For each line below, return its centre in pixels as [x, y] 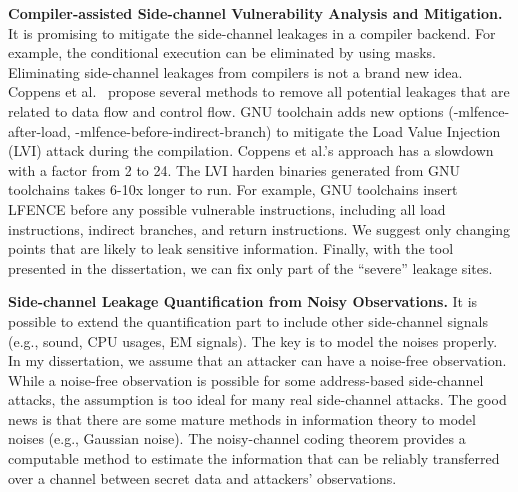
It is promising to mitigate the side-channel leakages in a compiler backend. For [252, 32]
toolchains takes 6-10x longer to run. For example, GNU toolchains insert [233, 189]
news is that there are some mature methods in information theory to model [242, 418]
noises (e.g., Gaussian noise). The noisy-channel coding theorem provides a [237, 438]
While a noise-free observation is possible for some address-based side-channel [246, 379]
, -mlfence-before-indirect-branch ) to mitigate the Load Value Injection [283, 130]
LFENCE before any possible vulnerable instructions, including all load [227, 208]
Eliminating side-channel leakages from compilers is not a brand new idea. [235, 71]
